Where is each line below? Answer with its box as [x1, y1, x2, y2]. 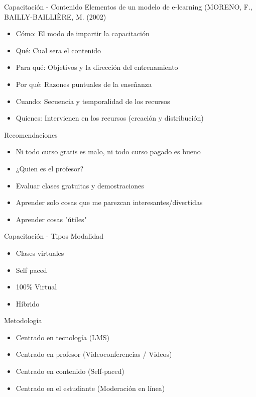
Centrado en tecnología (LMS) [16, 332, 109, 342]
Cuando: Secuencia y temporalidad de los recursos [16, 95, 170, 106]
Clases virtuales [16, 247, 64, 258]
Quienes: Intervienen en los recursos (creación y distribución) [16, 113, 204, 123]
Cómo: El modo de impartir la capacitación [16, 28, 150, 39]
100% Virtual [16, 281, 57, 292]
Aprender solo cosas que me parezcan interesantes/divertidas [16, 197, 203, 208]
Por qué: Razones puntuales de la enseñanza [16, 78, 152, 89]
